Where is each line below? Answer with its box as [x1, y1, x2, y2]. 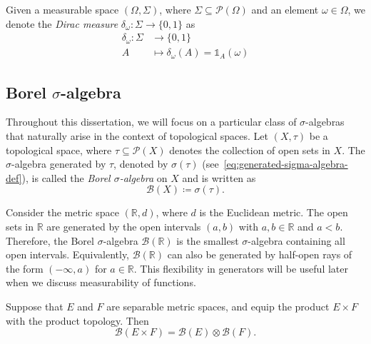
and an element [251, 2, 319, 16]
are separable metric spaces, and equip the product [106, 298, 330, 313]
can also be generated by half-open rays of [167, 247, 352, 262]
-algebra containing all [248, 233, 345, 248]
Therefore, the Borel [6, 233, 94, 248]
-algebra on [119, 170, 168, 185]
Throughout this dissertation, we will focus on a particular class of [6, 114, 297, 129]
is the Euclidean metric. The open [199, 205, 348, 220]
